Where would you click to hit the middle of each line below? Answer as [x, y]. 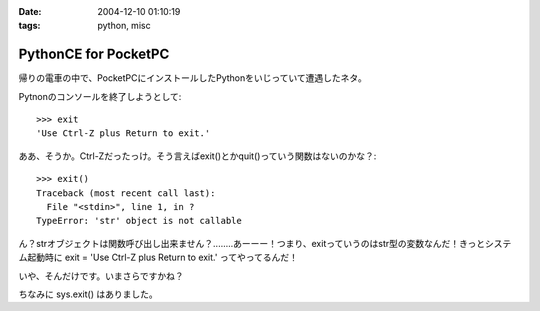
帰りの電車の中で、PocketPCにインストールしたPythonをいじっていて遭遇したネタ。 [192, 78]
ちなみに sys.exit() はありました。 [88, 294]
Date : [30, 11]
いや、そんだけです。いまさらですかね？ [101, 276]
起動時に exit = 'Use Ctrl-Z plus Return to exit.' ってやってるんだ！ [162, 257]
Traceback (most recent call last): [126, 193]
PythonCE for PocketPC [94, 54]
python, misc [124, 26]
